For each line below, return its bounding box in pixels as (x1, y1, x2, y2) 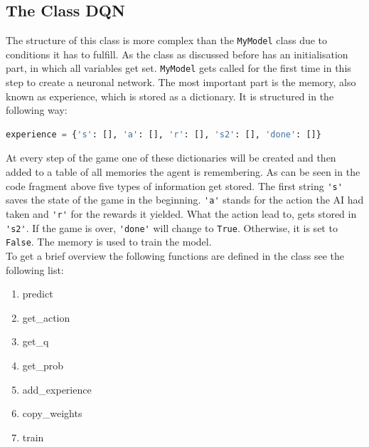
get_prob (22, 357, 64, 372)
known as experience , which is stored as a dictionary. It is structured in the (6, 88, 334, 103)
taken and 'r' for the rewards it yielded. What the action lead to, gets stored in (6, 206, 357, 221)
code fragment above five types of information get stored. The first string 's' (6, 178, 343, 193)
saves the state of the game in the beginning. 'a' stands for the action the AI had (6, 192, 364, 207)
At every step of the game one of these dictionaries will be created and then (6, 150, 336, 165)
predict (22, 286, 53, 301)
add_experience (22, 382, 92, 396)
